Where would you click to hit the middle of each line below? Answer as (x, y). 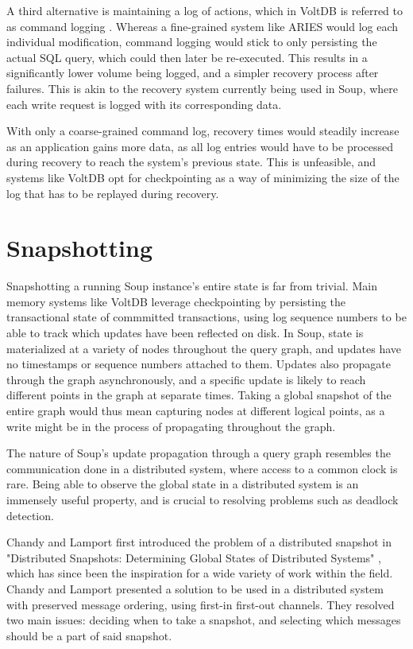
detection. (30, 515)
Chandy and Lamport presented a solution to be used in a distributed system (195, 588)
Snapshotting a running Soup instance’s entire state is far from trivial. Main (192, 286)
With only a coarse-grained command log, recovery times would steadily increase (203, 131)
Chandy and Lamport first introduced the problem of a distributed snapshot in (199, 542)
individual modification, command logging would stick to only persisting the (192, 42)
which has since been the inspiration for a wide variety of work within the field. (200, 573)
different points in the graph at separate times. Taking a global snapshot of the (199, 395)
